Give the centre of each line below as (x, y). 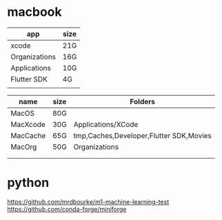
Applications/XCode (106, 124)
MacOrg (24, 147)
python (28, 183)
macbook (34, 12)
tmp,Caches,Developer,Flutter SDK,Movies (143, 135)
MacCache (28, 135)
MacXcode (28, 124)
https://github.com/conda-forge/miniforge (67, 209)
